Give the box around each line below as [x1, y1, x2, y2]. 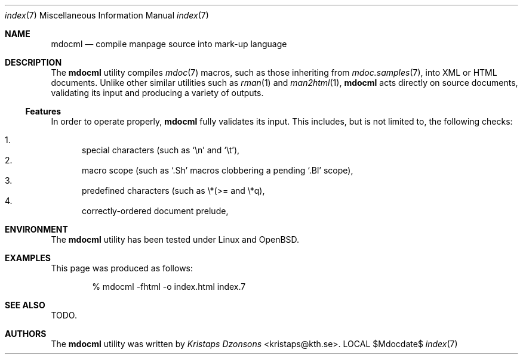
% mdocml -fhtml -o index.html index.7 [92, 281, 246, 292]
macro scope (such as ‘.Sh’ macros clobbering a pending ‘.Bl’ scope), [82, 165, 353, 175]
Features [25, 106, 61, 116]
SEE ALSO [5, 300, 45, 310]
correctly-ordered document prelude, [82, 206, 229, 216]
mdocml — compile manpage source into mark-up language [51, 39, 287, 49]
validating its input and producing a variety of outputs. [51, 88, 264, 98]
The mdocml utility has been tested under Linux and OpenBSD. [51, 234, 300, 245]
